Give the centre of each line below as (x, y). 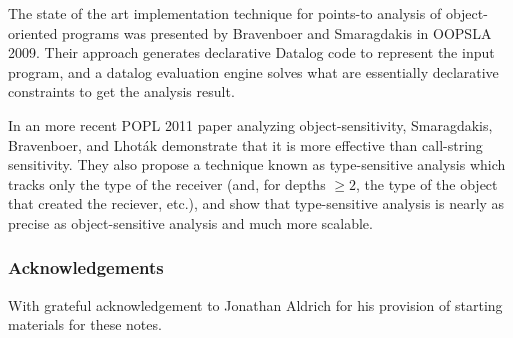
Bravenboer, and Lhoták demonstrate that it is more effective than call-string (245, 144)
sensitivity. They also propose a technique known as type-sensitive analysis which (257, 164)
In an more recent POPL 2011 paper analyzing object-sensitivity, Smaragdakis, (250, 124)
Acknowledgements (86, 267)
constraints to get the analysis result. (121, 91)
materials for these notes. (85, 324)
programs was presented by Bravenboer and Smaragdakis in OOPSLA (277, 32)
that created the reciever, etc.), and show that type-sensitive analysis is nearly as (256, 203)
